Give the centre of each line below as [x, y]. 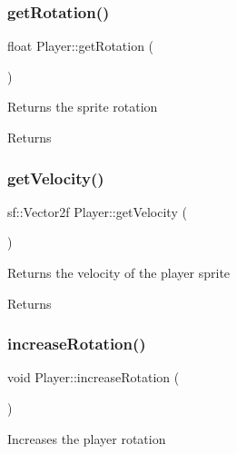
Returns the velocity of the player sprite [119, 272]
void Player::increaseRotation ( [94, 377]
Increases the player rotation [87, 438]
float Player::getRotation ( [81, 46]
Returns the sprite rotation [83, 107]
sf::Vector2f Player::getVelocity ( [97, 211]
